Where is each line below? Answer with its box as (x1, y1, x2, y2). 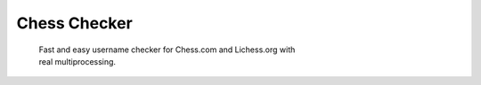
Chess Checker (16, 13, 133, 33)
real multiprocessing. (38, 56, 116, 66)
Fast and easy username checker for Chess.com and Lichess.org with (38, 44, 296, 55)
